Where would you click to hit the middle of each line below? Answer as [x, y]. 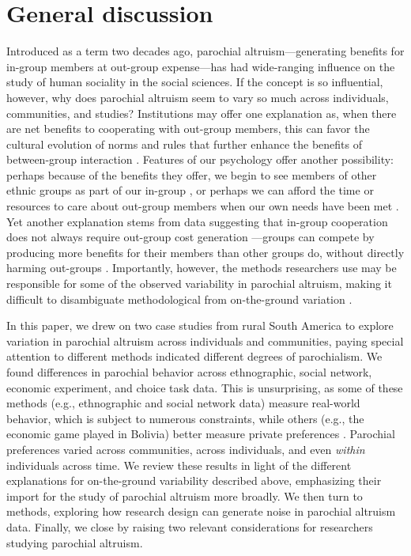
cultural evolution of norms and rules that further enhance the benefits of [185, 144]
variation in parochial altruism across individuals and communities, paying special [205, 340]
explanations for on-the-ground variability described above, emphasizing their [194, 480]
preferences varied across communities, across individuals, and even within [186, 449]
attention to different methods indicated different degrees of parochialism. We [194, 356]
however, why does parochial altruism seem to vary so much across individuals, [198, 97]
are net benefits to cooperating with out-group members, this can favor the [188, 129]
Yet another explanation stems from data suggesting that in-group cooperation [197, 221]
